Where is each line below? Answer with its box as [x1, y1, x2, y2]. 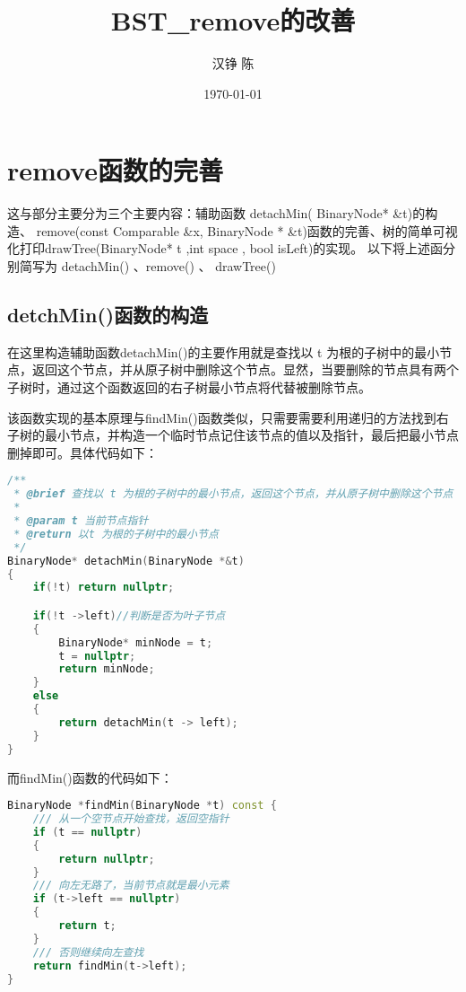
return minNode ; [58, 663, 155, 676]
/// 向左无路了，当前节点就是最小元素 [32, 879, 229, 892]
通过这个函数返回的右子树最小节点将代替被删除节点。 [56, 378, 371, 397]
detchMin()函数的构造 [7, 301, 209, 329]
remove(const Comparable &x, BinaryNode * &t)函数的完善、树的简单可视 [36, 221, 458, 240]
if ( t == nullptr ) [32, 825, 142, 838]
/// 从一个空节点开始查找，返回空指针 [32, 812, 229, 826]
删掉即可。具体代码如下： [7, 443, 158, 461]
